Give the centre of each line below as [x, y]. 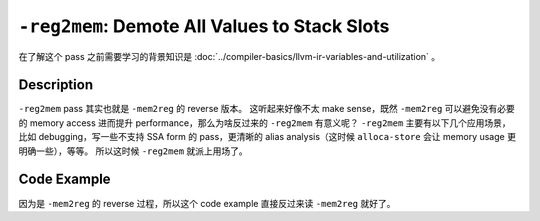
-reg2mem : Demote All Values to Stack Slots [204, 26]
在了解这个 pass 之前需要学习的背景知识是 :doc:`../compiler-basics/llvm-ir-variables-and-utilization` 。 [229, 56]
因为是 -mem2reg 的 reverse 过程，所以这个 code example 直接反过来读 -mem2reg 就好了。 [207, 203]
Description [56, 85]
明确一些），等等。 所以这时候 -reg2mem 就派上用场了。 [133, 151]
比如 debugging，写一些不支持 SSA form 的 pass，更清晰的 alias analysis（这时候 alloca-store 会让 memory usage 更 [267, 137]
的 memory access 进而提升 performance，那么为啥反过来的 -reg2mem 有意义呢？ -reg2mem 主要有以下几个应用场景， [265, 122]
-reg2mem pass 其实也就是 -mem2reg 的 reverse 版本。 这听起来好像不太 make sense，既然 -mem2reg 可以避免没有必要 [266, 109]
